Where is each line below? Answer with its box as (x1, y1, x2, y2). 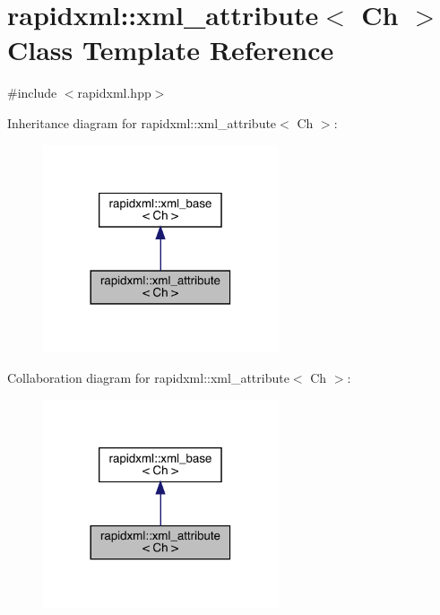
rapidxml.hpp (77, 83, 151, 102)
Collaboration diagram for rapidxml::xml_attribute (7, 368, 289, 387)
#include (7, 83, 57, 102)
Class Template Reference (7, 31, 334, 68)
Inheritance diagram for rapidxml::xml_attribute (7, 113, 277, 132)
